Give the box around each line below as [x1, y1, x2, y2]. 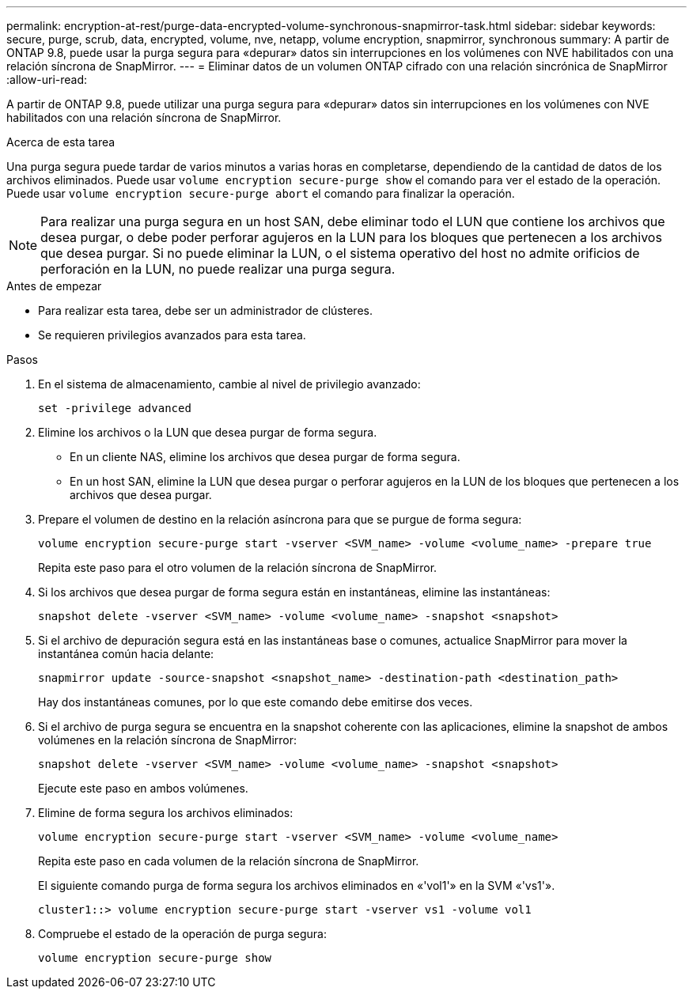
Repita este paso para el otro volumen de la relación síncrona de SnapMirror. [38, 561, 437, 574]
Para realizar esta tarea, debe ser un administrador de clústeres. [38, 304, 373, 317]
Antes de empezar [6, 279, 102, 293]
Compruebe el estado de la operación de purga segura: [38, 927, 327, 940]
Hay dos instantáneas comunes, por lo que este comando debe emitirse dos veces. [38, 695, 473, 709]
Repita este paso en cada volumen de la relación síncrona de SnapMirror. [38, 854, 419, 868]
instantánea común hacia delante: [38, 647, 214, 660]
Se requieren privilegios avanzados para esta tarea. [38, 328, 306, 342]
